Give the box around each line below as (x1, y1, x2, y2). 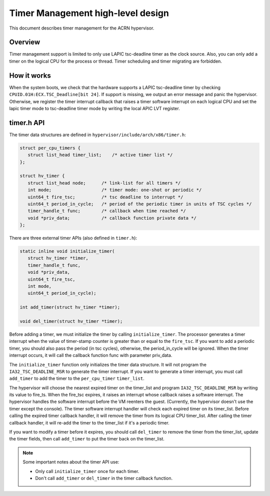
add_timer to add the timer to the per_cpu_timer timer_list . (9, 375, 144, 381)
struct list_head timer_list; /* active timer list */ (27, 152, 173, 158)
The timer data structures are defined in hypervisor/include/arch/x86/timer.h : (9, 132, 186, 138)
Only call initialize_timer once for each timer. (35, 468, 139, 474)
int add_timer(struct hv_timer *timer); (19, 304, 120, 310)
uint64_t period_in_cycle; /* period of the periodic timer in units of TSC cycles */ (27, 201, 252, 207)
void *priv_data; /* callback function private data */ (27, 215, 197, 221)
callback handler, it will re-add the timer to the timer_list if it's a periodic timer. (9, 419, 169, 425)
